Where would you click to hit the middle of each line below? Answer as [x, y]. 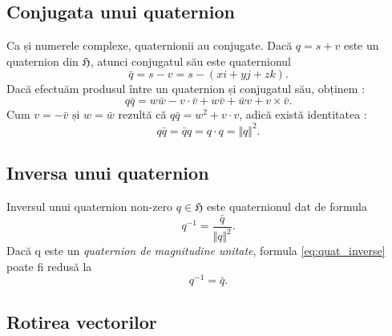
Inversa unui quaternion [108, 173]
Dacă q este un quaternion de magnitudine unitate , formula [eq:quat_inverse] [196, 251]
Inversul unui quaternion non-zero [90, 206]
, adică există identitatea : [303, 114]
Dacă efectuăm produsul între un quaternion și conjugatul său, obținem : [186, 89]
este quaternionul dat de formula [287, 206]
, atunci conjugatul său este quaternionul [190, 61]
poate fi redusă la [49, 266]
